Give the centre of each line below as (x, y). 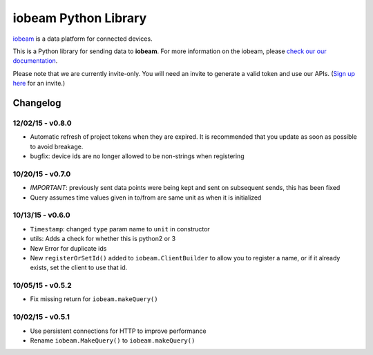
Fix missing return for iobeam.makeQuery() (94, 299)
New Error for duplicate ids (68, 248)
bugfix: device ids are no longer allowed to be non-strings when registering (137, 156)
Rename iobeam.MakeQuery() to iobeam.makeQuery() (113, 340)
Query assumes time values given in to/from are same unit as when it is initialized (146, 198)
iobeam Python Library (80, 18)
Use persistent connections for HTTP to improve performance (118, 331)
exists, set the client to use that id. (79, 268)
